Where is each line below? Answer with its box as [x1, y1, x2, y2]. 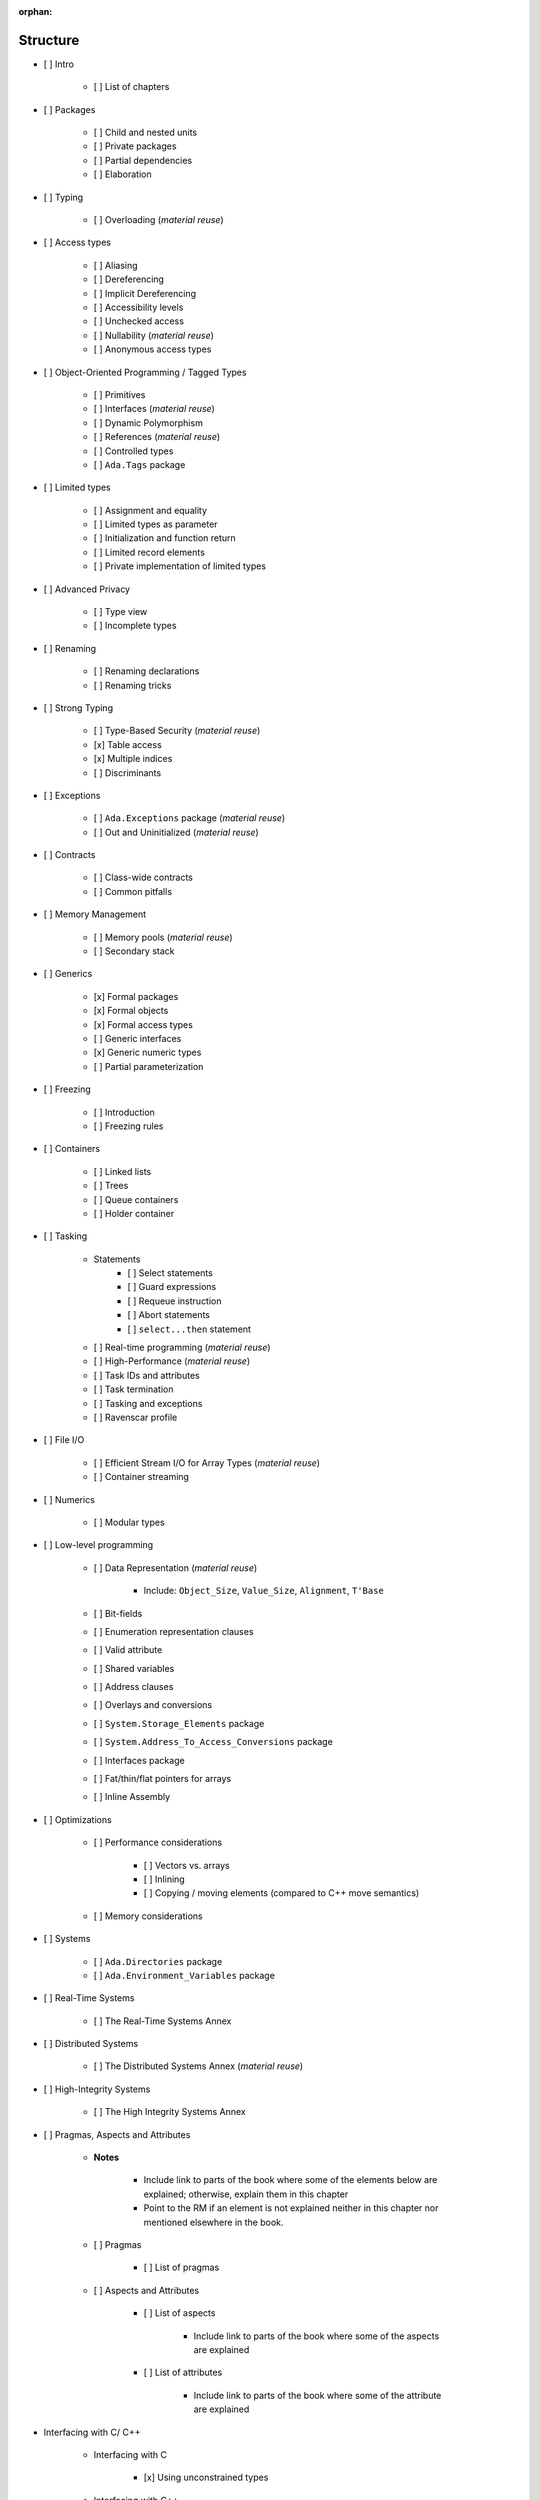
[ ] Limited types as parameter [93, 518, 219, 530]
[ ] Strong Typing [43, 701, 114, 714]
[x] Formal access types [93, 1018, 194, 1030]
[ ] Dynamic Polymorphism [93, 416, 204, 429]
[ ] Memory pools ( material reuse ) [93, 931, 234, 943]
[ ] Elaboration [93, 168, 152, 180]
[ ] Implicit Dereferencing [93, 287, 197, 299]
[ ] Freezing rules [93, 1120, 164, 1132]
